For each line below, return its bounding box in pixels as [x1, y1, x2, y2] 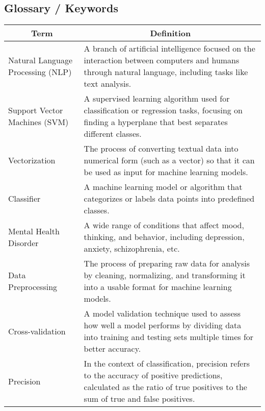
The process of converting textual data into [84, 142, 238, 155]
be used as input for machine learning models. [84, 166, 248, 178]
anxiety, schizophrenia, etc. [84, 243, 180, 255]
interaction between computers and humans [84, 54, 240, 66]
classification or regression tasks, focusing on [84, 104, 243, 116]
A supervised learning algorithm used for [84, 92, 230, 105]
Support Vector [8, 104, 63, 116]
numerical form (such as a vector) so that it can [84, 154, 255, 166]
